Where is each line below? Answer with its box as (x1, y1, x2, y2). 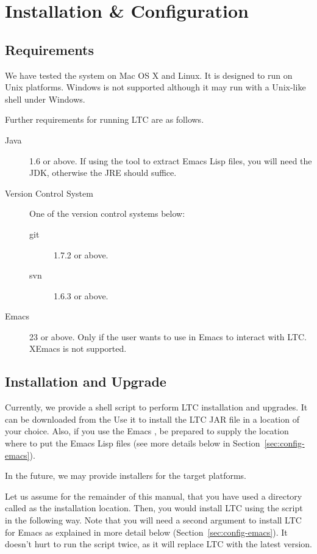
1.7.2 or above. (54, 248, 109, 261)
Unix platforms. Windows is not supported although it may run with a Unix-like (5, 81, 306, 93)
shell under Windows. (5, 92, 85, 105)
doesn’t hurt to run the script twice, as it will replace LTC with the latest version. (5, 538, 312, 550)
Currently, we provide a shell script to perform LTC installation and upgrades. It (5, 401, 308, 414)
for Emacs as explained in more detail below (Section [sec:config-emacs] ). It (5, 525, 288, 538)
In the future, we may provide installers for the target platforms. (5, 469, 246, 482)
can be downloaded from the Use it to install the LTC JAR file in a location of (5, 412, 299, 425)
